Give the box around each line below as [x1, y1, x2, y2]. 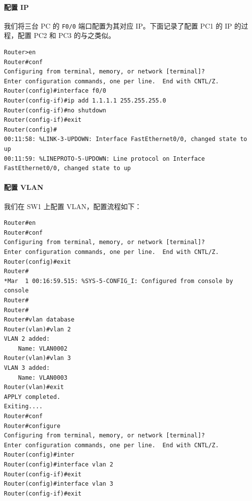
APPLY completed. [4, 393, 61, 400]
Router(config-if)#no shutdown [4, 107, 106, 114]
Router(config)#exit [4, 258, 71, 265]
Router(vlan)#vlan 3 [4, 355, 71, 362]
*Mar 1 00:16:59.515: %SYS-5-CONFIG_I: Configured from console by [4, 277, 233, 285]
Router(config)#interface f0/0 [4, 87, 106, 95]
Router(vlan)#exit [4, 384, 64, 391]
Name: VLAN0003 [18, 374, 67, 381]
